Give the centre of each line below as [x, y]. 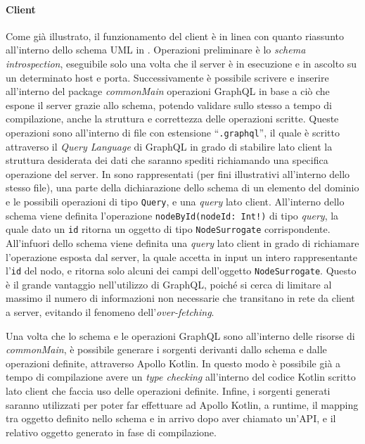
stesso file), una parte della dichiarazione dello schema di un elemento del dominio [182, 188]
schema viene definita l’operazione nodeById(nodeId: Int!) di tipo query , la [172, 215]
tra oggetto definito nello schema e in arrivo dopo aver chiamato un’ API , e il [171, 418]
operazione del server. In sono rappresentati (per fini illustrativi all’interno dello [178, 173]
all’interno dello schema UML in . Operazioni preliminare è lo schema [156, 50]
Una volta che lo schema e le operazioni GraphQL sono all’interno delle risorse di [180, 335]
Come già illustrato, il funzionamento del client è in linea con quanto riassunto [175, 36]
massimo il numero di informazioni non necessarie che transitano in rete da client [180, 298]
